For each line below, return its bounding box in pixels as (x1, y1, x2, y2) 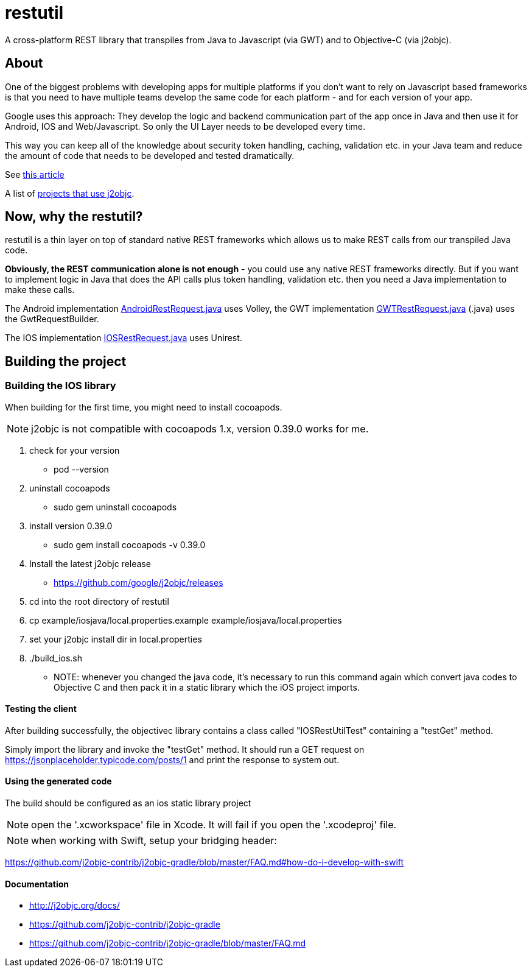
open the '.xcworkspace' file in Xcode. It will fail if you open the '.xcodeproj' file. (31, 819, 397, 831)
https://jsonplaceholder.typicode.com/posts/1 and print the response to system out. (5, 754, 340, 765)
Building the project (5, 353, 127, 369)
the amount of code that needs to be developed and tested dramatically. (5, 150, 295, 161)
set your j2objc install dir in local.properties (29, 633, 202, 644)
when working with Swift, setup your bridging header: (31, 834, 277, 847)
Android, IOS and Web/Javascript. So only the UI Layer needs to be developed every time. (5, 121, 365, 132)
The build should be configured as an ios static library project (5, 798, 251, 809)
